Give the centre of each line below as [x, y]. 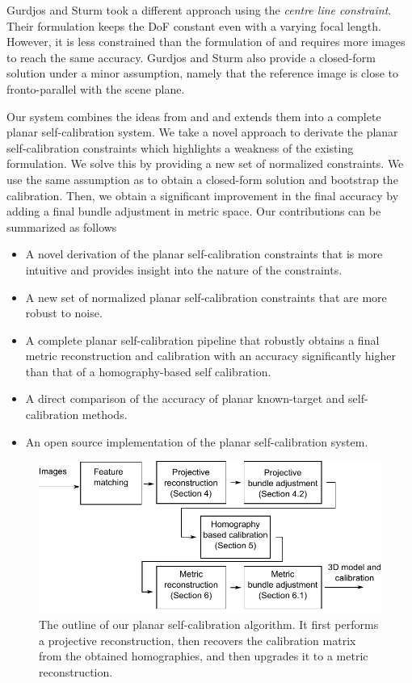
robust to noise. [64, 313]
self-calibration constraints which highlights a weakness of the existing [180, 147]
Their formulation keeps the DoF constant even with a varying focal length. [194, 25]
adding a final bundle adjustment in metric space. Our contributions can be [194, 211]
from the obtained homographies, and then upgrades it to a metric [204, 656]
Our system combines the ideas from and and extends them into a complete [194, 116]
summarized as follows [62, 226]
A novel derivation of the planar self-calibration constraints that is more [204, 254]
